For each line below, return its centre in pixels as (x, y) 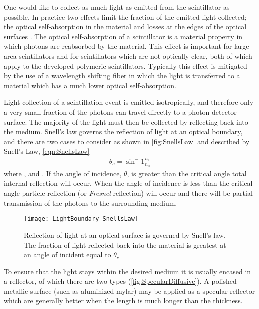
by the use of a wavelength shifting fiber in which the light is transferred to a (122, 75)
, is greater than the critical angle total (187, 173)
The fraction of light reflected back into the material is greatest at (125, 245)
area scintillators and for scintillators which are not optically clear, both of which (128, 55)
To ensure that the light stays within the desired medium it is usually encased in (128, 271)
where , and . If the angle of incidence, (63, 173)
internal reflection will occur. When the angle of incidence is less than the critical (128, 183)
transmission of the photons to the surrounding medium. (91, 203)
